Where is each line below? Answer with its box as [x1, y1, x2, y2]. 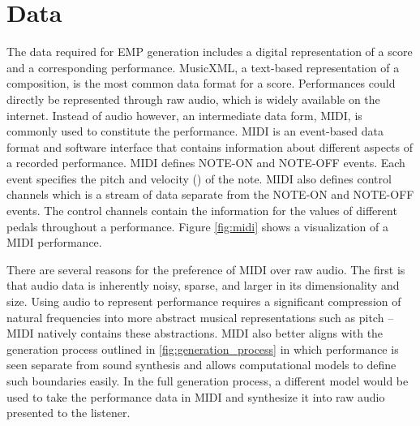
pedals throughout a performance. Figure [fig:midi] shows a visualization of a [6, 217, 388, 235]
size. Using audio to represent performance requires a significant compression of [6, 293, 401, 310]
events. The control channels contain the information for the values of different [6, 202, 397, 219]
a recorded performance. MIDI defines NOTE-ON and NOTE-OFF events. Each [6, 154, 405, 171]
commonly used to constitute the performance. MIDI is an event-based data [6, 123, 384, 140]
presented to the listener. [6, 404, 131, 421]
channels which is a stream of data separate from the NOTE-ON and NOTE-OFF [6, 186, 414, 203]
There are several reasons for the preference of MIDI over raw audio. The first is [6, 260, 405, 278]
